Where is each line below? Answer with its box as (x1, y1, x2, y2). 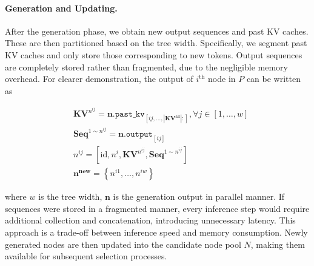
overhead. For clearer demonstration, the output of (5, 72, 193, 85)
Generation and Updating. (5, 1, 118, 14)
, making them (250, 237, 305, 250)
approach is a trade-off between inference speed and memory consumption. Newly (5, 226, 308, 239)
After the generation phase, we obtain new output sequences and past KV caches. (5, 24, 309, 37)
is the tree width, (38, 190, 102, 203)
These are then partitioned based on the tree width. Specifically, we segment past (5, 36, 307, 49)
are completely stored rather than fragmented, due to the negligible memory (5, 60, 288, 73)
